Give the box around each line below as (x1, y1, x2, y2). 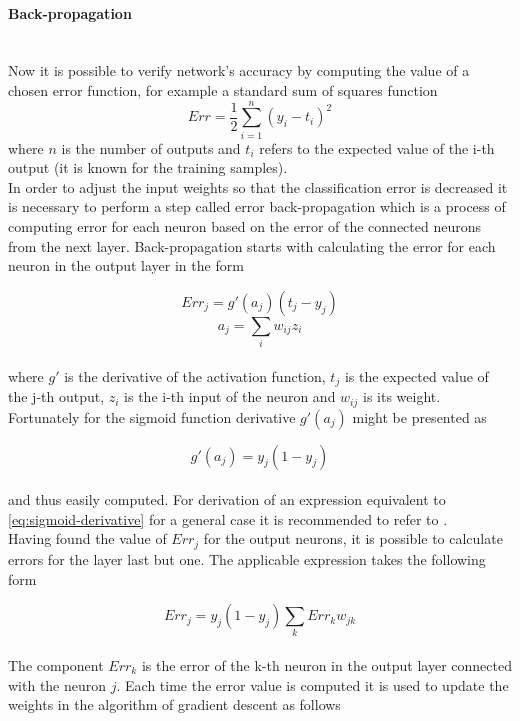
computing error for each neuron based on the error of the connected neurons (8, 216, 482, 237)
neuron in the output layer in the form (8, 255, 244, 276)
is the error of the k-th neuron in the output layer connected (141, 655, 512, 676)
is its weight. (362, 386, 441, 407)
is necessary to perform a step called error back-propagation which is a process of (8, 196, 506, 217)
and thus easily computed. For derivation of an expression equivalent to (8, 489, 446, 510)
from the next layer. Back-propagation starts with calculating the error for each (8, 235, 496, 256)
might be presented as (352, 406, 487, 427)
